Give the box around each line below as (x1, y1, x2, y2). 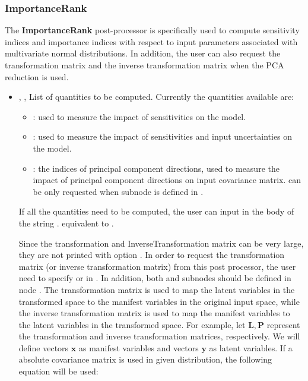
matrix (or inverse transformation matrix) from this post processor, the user (18, 260, 296, 272)
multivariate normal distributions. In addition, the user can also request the (5, 47, 281, 59)
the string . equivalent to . (18, 216, 114, 229)
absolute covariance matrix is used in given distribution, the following (18, 353, 272, 366)
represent (266, 318, 300, 330)
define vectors (18, 341, 69, 354)
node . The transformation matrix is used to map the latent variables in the (18, 283, 295, 295)
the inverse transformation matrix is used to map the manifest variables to (18, 307, 290, 319)
